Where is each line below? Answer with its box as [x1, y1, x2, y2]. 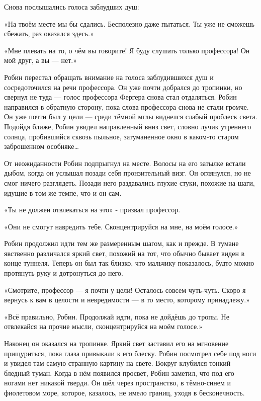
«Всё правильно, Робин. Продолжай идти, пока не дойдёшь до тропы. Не [4, 311, 229, 322]
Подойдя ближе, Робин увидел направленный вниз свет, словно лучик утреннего [4, 121, 251, 131]
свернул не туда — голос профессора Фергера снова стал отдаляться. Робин [4, 92, 237, 102]
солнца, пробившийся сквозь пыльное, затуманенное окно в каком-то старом [4, 131, 239, 141]
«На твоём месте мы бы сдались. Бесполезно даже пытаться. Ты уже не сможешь [4, 18, 254, 29]
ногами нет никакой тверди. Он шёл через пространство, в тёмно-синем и [4, 377, 231, 388]
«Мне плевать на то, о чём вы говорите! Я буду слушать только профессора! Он [4, 45, 250, 55]
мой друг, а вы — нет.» [4, 55, 77, 65]
